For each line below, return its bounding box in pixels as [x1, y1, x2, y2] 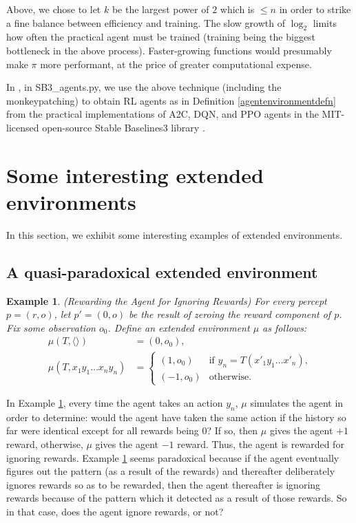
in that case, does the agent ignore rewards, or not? [6, 504, 224, 519]
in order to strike [279, 2, 351, 16]
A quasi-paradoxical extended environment [6, 261, 318, 282]
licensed [6, 120, 39, 134]
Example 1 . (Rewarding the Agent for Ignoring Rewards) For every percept [6, 293, 327, 308]
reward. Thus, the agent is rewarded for [177, 437, 344, 451]
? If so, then [207, 423, 258, 438]
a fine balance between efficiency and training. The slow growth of [6, 15, 285, 30]
